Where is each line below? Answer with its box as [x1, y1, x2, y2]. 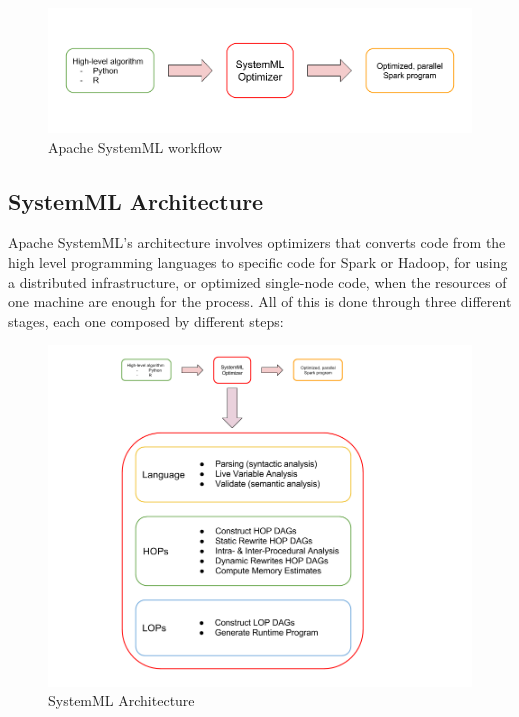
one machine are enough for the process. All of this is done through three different [8, 291, 512, 312]
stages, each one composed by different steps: [8, 310, 284, 331]
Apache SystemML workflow [48, 136, 223, 157]
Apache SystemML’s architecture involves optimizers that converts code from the [8, 232, 506, 253]
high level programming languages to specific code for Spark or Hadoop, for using [8, 251, 508, 272]
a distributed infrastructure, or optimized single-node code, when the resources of [8, 271, 507, 292]
